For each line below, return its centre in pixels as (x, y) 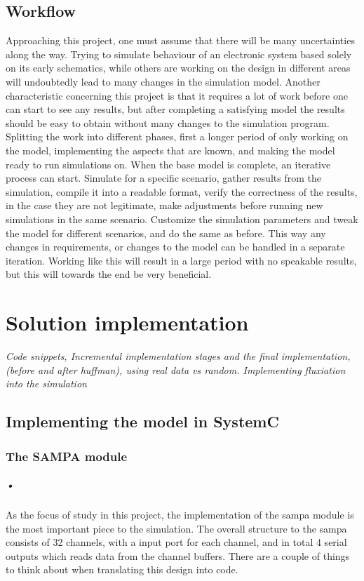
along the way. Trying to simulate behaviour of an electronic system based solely (179, 54)
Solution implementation (127, 322)
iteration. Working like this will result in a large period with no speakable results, (181, 260)
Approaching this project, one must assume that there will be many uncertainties (180, 40)
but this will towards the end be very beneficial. (109, 274)
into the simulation (46, 383)
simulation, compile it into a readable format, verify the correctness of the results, (182, 191)
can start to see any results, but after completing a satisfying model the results (175, 109)
